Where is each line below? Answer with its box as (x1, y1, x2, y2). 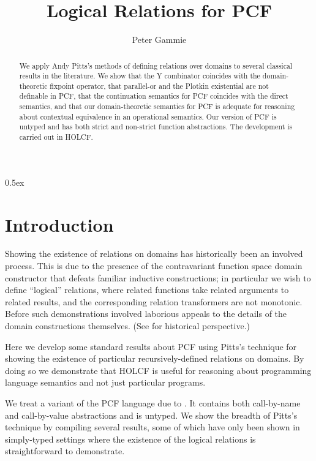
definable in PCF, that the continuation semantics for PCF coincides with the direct (19, 91, 288, 101)
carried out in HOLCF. (19, 132, 93, 142)
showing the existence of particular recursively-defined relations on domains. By (5, 352, 304, 365)
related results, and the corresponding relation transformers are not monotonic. (5, 295, 303, 308)
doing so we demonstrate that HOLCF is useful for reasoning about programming (5, 364, 312, 376)
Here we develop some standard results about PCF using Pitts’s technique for (5, 340, 297, 352)
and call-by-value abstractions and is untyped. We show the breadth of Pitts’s (5, 408, 298, 421)
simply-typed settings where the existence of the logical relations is (5, 432, 256, 445)
